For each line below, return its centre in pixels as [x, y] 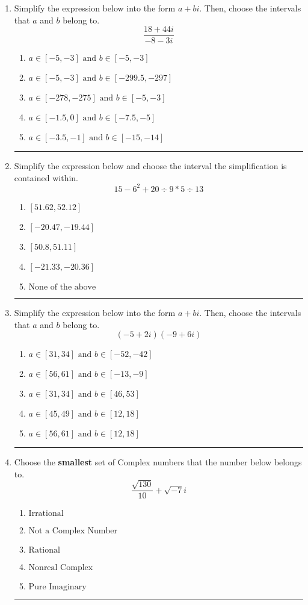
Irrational [46, 514]
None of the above [62, 287]
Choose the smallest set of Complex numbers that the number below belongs [158, 462]
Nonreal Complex [61, 568]
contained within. [46, 177]
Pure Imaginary [57, 587]
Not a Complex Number [73, 531]
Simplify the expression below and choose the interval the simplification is [150, 166]
